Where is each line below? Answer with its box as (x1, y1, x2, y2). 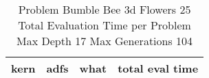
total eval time (118, 60, 199, 76)
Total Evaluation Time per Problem (18, 17, 191, 33)
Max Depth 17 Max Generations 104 (16, 33, 193, 49)
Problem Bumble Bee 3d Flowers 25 (18, 1, 191, 17)
